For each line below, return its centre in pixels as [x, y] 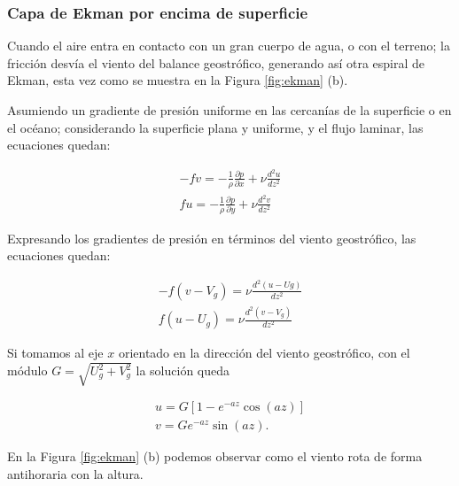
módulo [27, 370]
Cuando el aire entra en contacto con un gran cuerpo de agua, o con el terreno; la [229, 46]
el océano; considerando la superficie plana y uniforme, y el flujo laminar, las [215, 127]
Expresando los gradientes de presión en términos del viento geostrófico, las [212, 238]
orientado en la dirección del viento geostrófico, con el [264, 353]
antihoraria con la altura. [75, 473]
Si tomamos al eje [55, 353]
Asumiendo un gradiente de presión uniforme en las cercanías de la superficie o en [229, 110]
